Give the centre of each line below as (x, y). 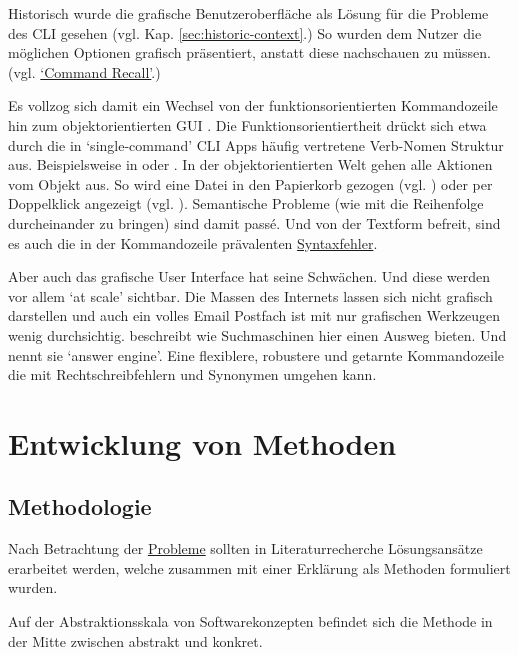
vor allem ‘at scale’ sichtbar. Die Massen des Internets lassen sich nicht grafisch (250, 295)
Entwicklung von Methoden (202, 442)
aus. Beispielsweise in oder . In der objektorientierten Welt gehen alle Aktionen (250, 164)
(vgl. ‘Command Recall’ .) (84, 71)
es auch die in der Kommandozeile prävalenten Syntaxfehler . (193, 242)
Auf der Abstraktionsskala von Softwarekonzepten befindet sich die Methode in (250, 621)
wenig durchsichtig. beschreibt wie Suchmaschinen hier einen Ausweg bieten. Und (257, 334)
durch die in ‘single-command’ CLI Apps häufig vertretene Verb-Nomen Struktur (256, 144)
